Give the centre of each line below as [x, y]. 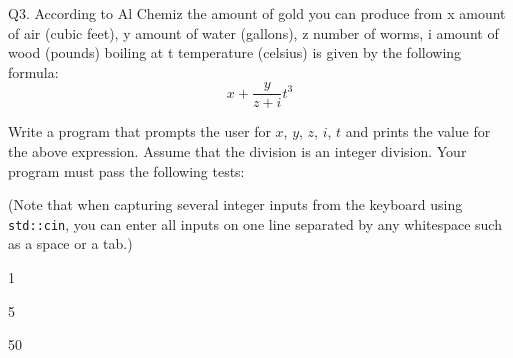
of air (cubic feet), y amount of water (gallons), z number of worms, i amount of [253, 32]
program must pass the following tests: [126, 170]
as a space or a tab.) [70, 243]
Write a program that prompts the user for [139, 131]
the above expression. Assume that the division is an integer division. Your [237, 151]
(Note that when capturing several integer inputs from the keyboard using [235, 204]
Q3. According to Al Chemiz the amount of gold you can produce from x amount [257, 13]
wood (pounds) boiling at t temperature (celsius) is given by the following [235, 52]
